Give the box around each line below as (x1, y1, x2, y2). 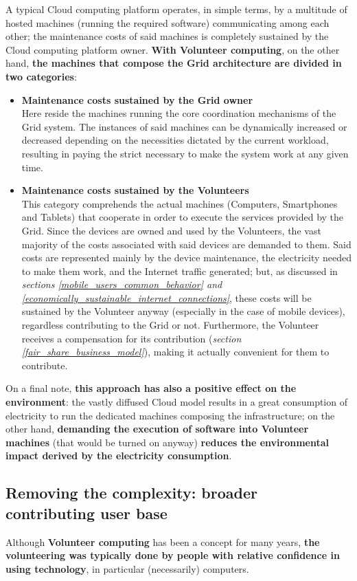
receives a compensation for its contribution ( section (21, 331, 242, 345)
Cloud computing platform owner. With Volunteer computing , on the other (5, 42, 340, 56)
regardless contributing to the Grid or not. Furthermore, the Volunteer (21, 318, 319, 332)
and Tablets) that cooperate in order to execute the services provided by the (21, 210, 344, 224)
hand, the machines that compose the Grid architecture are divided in (5, 56, 342, 70)
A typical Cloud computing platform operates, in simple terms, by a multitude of (5, 2, 347, 16)
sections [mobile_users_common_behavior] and (21, 277, 222, 292)
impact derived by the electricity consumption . (5, 448, 232, 463)
